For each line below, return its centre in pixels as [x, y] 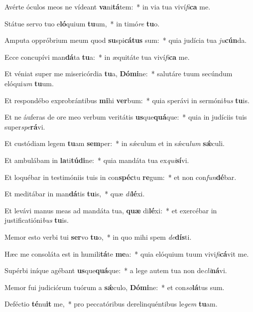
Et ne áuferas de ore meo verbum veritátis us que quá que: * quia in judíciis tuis [126, 117]
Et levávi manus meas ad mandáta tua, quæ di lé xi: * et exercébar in [111, 210]
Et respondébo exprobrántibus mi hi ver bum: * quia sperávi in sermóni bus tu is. [127, 100]
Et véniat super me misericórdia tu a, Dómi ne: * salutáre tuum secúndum [119, 74]
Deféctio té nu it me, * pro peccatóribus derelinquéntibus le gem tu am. [111, 304]
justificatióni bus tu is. [37, 220]
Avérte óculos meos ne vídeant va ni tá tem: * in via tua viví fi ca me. [108, 6]
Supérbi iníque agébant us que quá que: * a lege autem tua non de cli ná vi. [116, 270]
